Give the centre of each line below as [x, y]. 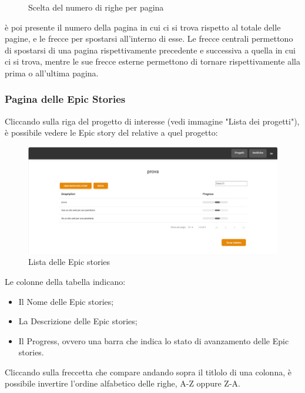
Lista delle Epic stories [69, 262]
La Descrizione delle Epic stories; [78, 321]
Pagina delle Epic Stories [65, 99]
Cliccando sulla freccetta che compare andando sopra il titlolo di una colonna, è [148, 372]
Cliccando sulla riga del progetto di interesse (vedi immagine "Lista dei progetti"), [152, 121]
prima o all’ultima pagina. [52, 73]
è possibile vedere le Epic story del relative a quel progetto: [111, 132]
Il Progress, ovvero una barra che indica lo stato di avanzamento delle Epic [154, 340]
